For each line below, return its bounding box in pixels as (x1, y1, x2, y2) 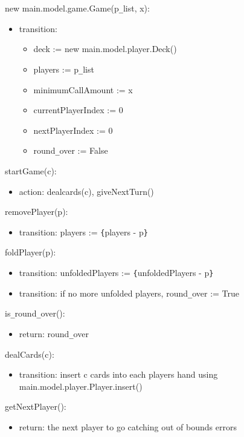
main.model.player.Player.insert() (19, 379, 143, 392)
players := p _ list (33, 62, 94, 75)
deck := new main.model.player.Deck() (33, 42, 177, 55)
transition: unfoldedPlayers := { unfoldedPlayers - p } (19, 266, 214, 278)
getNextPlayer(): (5, 400, 66, 413)
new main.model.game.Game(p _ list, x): (5, 2, 150, 14)
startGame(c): (5, 164, 57, 177)
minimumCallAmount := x (33, 83, 133, 96)
